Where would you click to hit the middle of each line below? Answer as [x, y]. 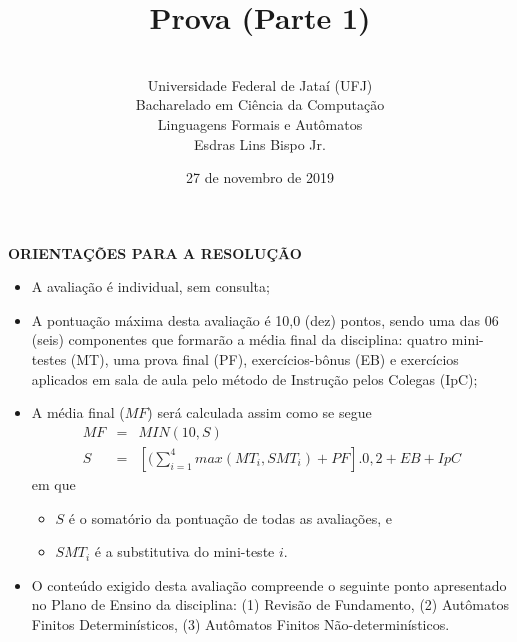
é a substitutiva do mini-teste [184, 551]
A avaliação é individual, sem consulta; [150, 286]
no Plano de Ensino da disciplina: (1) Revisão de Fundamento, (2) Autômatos [270, 604]
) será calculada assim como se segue [259, 412]
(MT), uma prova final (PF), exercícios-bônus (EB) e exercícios [264, 359]
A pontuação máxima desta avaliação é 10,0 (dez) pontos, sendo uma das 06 [265, 319]
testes [49, 359]
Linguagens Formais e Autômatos [260, 123]
